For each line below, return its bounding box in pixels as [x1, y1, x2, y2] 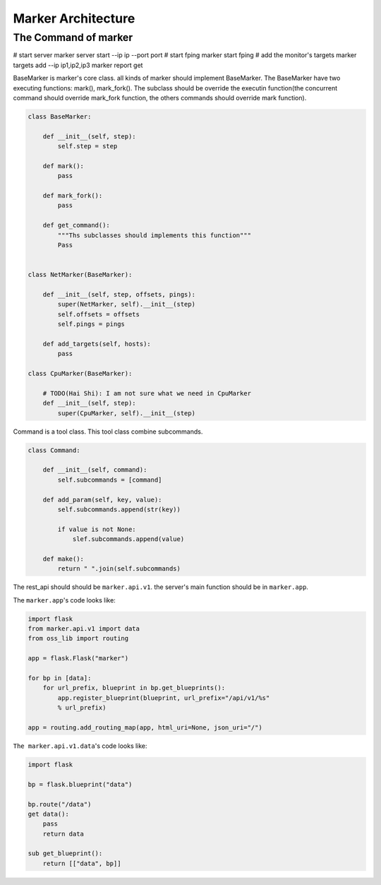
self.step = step [57, 142, 118, 150]
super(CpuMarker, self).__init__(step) [57, 409, 195, 417]
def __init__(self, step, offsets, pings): [42, 290, 195, 298]
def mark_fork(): [42, 191, 103, 200]
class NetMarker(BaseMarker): [28, 271, 133, 279]
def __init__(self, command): [42, 466, 147, 474]
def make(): [42, 554, 85, 563]
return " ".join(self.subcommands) [57, 565, 181, 573]
